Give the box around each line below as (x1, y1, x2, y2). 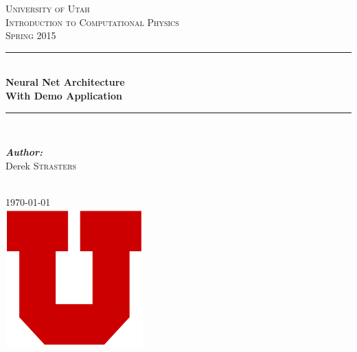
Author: (5, 145, 43, 159)
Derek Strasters (5, 158, 77, 172)
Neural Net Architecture (5, 75, 125, 89)
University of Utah (5, 1, 90, 15)
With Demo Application (5, 88, 122, 102)
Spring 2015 (5, 28, 56, 43)
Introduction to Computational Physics (5, 14, 179, 29)
